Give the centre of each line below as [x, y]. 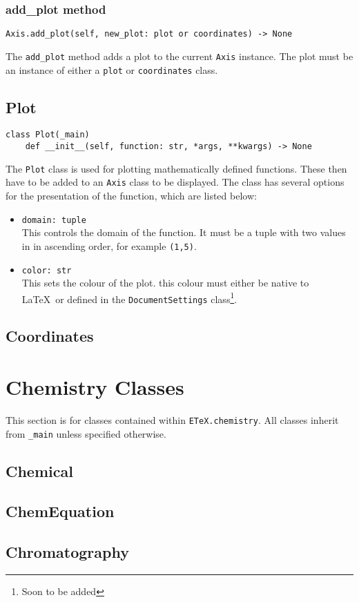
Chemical [39, 470]
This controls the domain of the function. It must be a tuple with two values [184, 232]
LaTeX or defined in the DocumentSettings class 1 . [129, 298]
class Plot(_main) [48, 135]
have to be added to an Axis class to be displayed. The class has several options [175, 182]
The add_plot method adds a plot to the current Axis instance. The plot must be [179, 56]
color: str [47, 270]
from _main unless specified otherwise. [86, 433]
